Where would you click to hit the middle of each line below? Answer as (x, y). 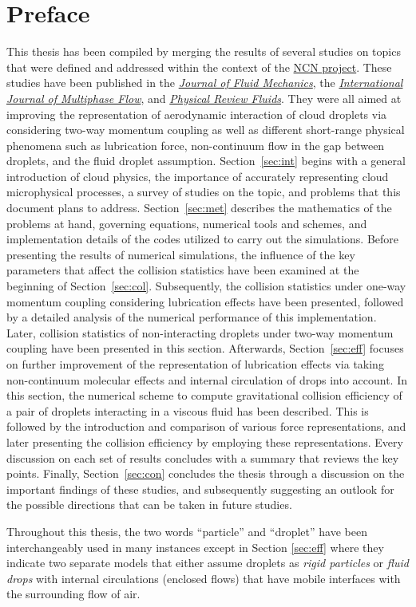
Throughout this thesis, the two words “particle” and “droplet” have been (187, 531)
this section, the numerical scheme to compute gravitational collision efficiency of (204, 395)
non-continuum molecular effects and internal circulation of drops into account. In (207, 379)
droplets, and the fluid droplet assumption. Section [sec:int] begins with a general (206, 161)
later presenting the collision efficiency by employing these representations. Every (205, 441)
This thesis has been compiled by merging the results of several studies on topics (204, 51)
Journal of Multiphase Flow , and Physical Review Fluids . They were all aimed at (204, 98)
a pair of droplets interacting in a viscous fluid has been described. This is (188, 410)
